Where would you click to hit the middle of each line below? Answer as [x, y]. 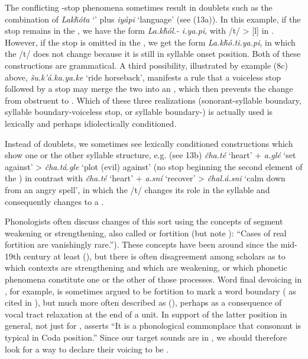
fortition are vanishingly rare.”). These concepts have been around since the [142, 244]
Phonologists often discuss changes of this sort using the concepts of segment [144, 221]
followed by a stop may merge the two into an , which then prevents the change [149, 89]
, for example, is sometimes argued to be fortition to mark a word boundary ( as [150, 291]
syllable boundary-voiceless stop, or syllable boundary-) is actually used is [139, 112]
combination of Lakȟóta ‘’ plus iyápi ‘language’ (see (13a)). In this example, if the [153, 19]
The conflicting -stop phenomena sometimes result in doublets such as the [139, 7]
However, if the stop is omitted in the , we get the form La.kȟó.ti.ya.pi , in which [150, 42]
